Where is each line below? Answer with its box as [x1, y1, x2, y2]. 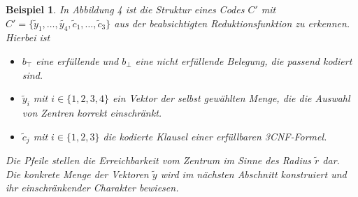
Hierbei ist [6, 30, 50, 45]
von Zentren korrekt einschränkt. [22, 105, 162, 119]
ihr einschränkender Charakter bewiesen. [6, 180, 179, 195]
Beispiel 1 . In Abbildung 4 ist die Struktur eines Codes [6, 2, 245, 16]
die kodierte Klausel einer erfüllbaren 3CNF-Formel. [103, 129, 327, 143]
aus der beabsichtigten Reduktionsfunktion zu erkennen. [114, 15, 350, 30]
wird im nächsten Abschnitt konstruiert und [160, 166, 347, 181]
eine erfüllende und [36, 53, 119, 68]
